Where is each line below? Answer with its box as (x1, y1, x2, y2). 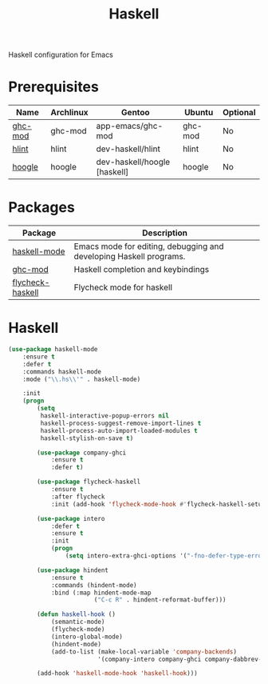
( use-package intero (37, 514, 105, 522)
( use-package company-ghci (37, 449, 127, 457)
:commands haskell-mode (22, 367, 102, 376)
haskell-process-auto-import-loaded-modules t (40, 426, 198, 434)
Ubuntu (184, 107, 214, 118)
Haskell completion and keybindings (73, 264, 210, 275)
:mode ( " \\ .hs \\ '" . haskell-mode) (22, 375, 141, 383)
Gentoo (120, 107, 150, 118)
